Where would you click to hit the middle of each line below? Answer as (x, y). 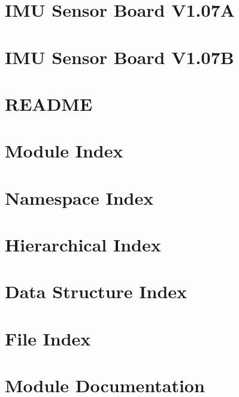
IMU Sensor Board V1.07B (119, 57)
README (49, 103)
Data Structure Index (96, 291)
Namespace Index (79, 197)
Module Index (64, 151)
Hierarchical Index (83, 245)
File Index (48, 338)
